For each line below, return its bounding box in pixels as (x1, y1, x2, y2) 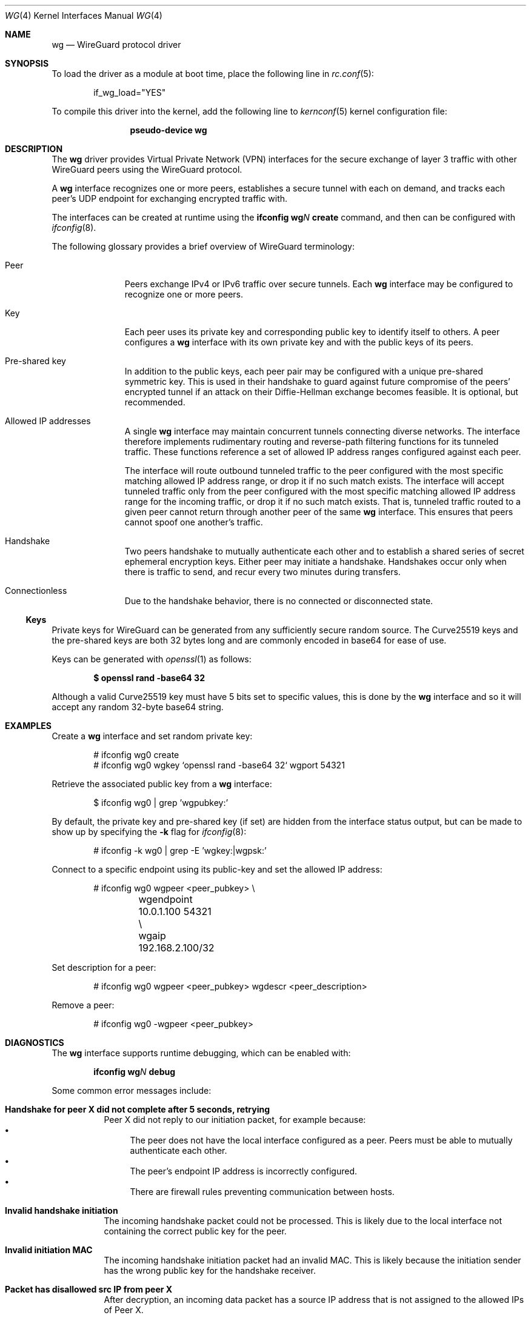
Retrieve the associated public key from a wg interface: (52, 779, 272, 789)
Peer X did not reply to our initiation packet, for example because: (104, 1114, 366, 1125)
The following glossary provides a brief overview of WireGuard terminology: (52, 241, 355, 251)
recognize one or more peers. (124, 289, 244, 299)
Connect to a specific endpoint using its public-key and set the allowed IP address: (52, 864, 382, 874)
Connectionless (5, 585, 67, 596)
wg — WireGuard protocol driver (52, 39, 181, 50)
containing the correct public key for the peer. (104, 1226, 287, 1236)
